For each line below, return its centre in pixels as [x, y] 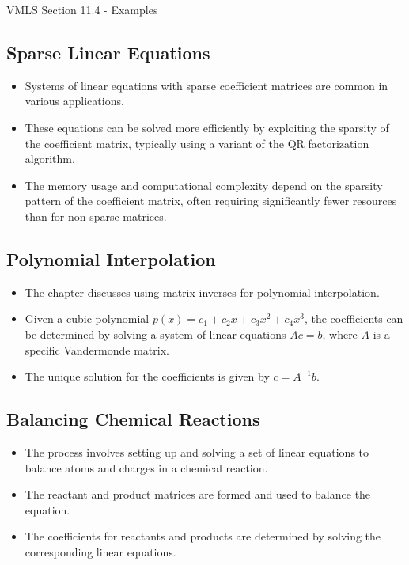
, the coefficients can [354, 319]
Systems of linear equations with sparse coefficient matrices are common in [206, 85]
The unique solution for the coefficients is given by [147, 376]
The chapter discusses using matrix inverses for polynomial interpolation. [202, 292]
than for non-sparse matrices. [96, 216]
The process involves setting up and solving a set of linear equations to [197, 451]
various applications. [74, 101]
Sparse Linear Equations [108, 52]
